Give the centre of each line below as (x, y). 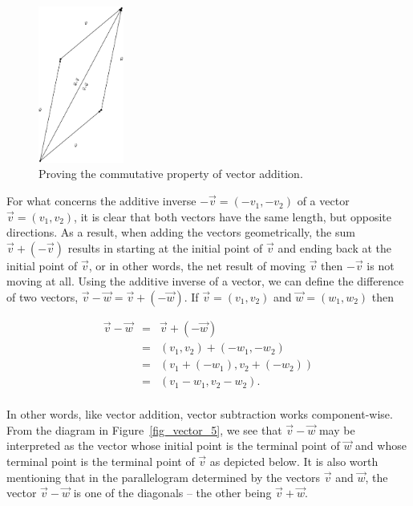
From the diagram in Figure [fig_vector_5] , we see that (144, 429)
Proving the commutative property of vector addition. (171, 174)
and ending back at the (335, 247)
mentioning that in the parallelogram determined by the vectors (164, 477)
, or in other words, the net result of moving (197, 265)
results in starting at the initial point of (165, 247)
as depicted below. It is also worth (294, 461)
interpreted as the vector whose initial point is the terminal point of (173, 445)
